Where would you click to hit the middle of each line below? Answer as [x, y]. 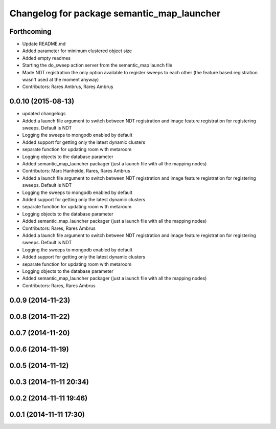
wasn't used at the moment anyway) [61, 80]
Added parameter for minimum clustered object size [77, 51]
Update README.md [44, 44]
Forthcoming [30, 31]
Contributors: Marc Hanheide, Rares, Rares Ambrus [76, 171]
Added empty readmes [47, 58]
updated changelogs [44, 114]
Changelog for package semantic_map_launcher [115, 13]
